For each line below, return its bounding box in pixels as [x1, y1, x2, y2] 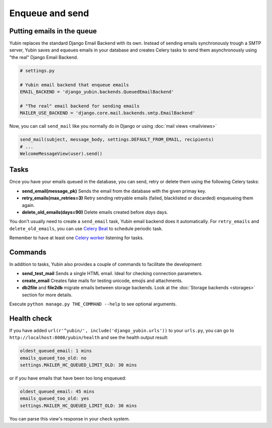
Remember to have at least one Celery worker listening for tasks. [9, 235, 144, 241]
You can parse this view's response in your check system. [9, 415, 130, 421]
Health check [9, 314, 52, 323]
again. [22, 202, 35, 208]
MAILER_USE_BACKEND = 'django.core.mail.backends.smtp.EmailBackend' [20, 110, 195, 116]
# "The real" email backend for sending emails [20, 103, 140, 109]
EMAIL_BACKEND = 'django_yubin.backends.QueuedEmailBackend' [20, 89, 174, 94]
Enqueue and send [9, 8, 89, 19]
